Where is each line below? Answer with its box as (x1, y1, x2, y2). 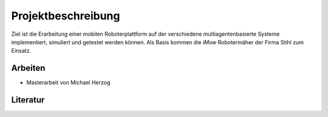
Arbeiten (11, 63, 46, 73)
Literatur (11, 95, 45, 105)
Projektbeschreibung (11, 9, 120, 22)
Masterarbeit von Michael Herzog (26, 79, 111, 86)
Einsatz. (11, 47, 32, 55)
